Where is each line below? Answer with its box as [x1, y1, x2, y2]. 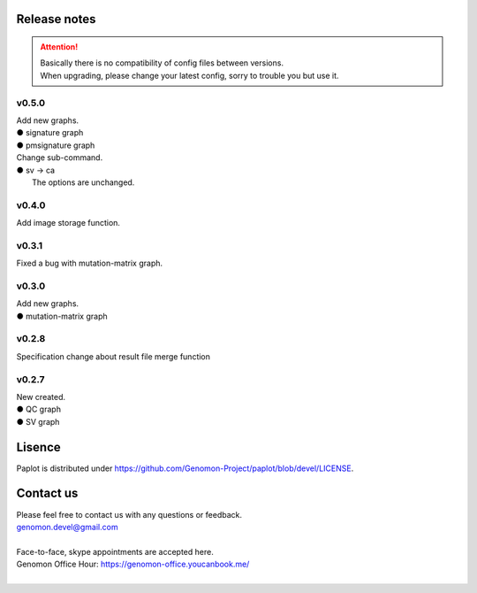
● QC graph [16, 404, 62, 415]
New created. [16, 391, 66, 402]
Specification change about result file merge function [16, 350, 211, 362]
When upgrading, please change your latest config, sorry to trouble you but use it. [40, 70, 339, 81]
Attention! [40, 42, 79, 52]
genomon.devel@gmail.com [16, 521, 118, 532]
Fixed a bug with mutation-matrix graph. [16, 258, 163, 269]
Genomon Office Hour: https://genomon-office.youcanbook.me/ [16, 558, 250, 570]
